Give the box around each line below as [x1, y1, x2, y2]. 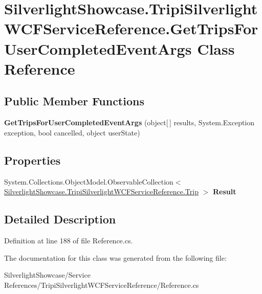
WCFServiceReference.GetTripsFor [4, 18, 258, 39]
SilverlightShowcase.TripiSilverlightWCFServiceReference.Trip [4, 186, 199, 197]
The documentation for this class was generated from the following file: [4, 252, 227, 263]
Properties [4, 152, 61, 168]
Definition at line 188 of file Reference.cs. [4, 235, 133, 245]
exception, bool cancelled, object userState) [4, 127, 140, 138]
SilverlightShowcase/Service [4, 269, 91, 280]
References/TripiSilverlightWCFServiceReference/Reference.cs [4, 279, 199, 290]
